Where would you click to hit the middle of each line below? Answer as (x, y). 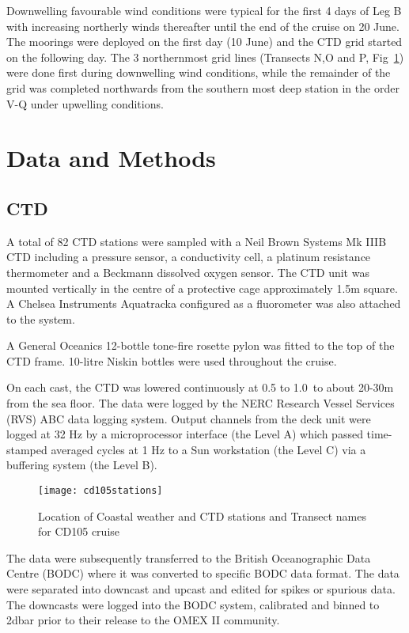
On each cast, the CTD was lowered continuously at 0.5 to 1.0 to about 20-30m (200, 387)
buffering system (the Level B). (82, 465)
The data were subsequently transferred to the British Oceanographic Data (189, 557)
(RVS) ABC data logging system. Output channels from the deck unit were (189, 418)
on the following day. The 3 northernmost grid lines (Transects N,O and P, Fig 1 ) (205, 57)
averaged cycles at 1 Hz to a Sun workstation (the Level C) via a (208, 449)
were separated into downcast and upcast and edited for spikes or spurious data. (201, 589)
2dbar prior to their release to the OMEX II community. (143, 620)
